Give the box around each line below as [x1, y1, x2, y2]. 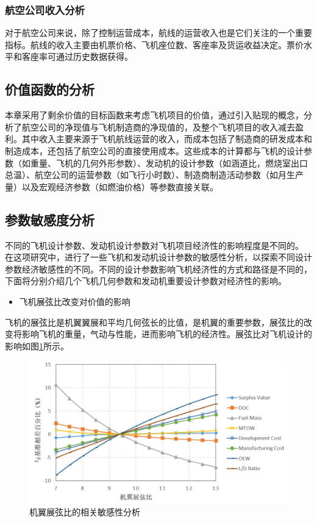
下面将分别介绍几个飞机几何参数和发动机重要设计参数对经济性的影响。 [5, 274, 287, 287]
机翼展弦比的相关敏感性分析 [29, 506, 140, 518]
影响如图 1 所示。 [5, 339, 69, 352]
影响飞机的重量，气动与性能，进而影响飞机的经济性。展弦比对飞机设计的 [21, 327, 312, 340]
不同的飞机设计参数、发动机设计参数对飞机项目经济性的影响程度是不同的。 [5, 238, 304, 251]
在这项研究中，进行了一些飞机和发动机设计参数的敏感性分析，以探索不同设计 [5, 251, 312, 263]
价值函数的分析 [5, 80, 94, 99]
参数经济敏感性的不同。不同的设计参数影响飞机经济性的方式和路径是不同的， [5, 262, 312, 275]
